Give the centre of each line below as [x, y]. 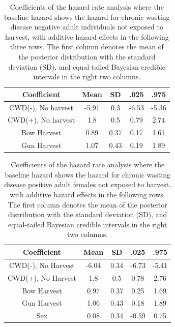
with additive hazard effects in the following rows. [87, 194]
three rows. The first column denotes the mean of [87, 47]
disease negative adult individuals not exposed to [87, 27]
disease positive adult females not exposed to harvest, [88, 184]
